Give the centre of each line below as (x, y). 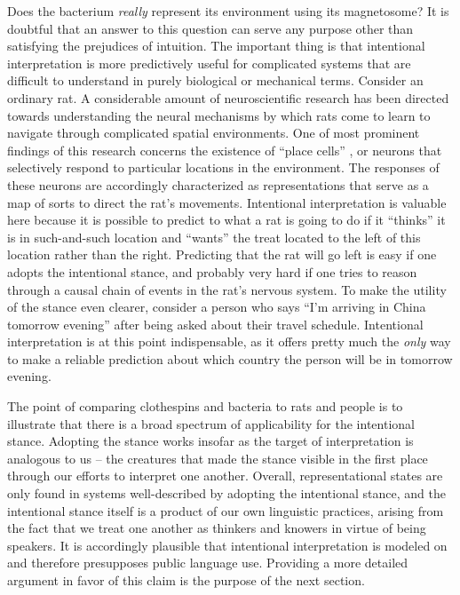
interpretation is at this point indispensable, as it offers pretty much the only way (229, 341)
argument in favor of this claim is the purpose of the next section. (186, 580)
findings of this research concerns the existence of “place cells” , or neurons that (225, 150)
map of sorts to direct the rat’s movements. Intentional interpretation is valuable (227, 202)
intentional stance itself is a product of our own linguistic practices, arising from (226, 510)
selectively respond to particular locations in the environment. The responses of (223, 167)
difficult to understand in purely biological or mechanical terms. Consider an (215, 80)
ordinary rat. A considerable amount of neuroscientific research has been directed (228, 97)
